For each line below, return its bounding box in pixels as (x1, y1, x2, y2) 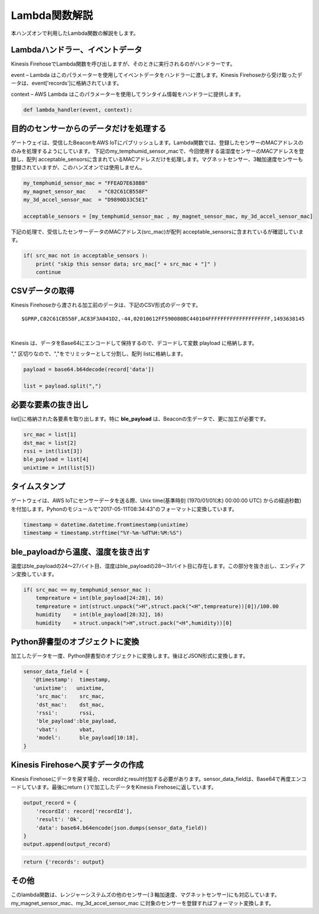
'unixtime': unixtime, (32, 684, 105, 692)
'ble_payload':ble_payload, (35, 718, 118, 725)
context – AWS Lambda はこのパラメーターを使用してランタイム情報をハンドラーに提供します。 (11, 91, 245, 98)
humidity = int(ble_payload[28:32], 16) (35, 611, 164, 618)
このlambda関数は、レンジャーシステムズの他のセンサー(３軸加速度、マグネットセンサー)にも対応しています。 (11, 891, 280, 899)
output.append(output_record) (23, 841, 111, 848)
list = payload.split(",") (23, 382, 102, 389)
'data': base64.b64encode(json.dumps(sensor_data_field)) (35, 824, 207, 831)
